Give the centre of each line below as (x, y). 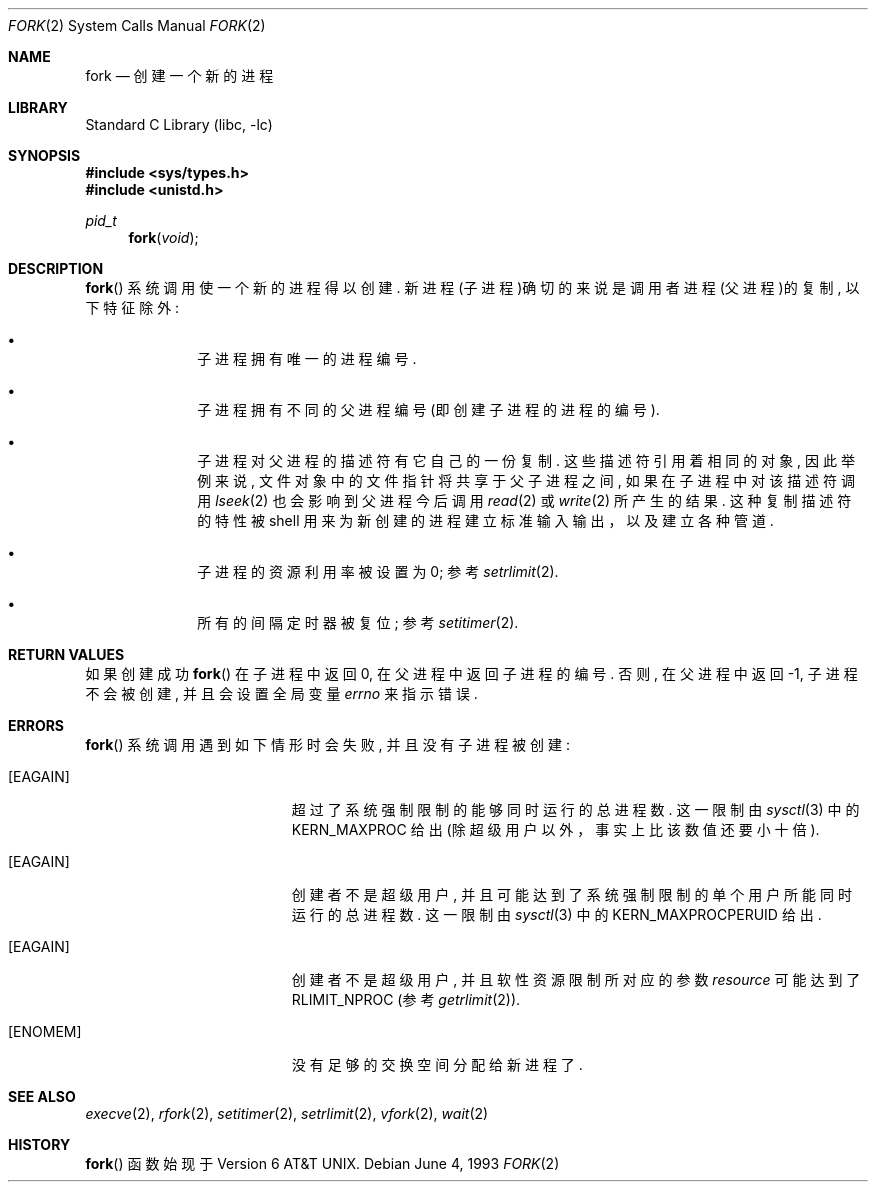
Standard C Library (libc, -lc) (179, 124)
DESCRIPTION (56, 268)
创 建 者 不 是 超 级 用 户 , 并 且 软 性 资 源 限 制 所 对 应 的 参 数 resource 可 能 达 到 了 (576, 979)
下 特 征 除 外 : (132, 307)
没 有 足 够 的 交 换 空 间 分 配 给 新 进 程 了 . (437, 1064)
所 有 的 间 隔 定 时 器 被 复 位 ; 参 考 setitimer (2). (358, 622)
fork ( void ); (163, 237)
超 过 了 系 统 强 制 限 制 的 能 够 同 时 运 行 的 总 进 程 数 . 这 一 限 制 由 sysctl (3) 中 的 (575, 809)
